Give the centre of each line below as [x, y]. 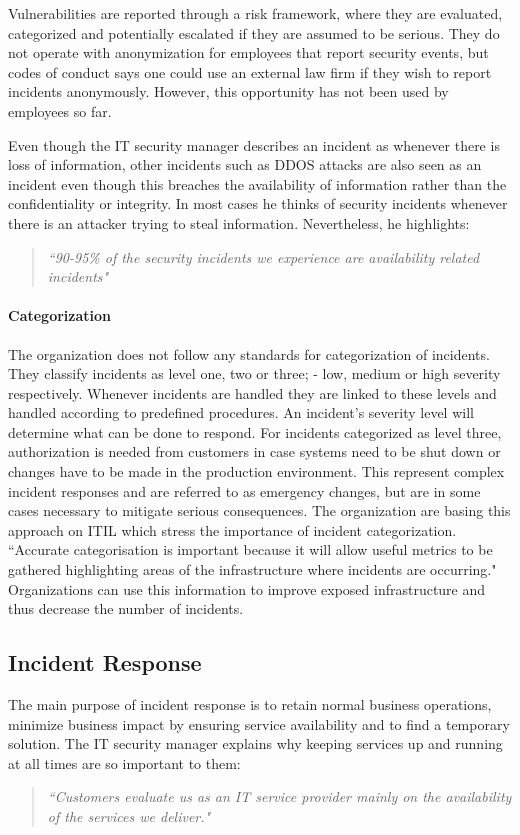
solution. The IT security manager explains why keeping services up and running [255, 743]
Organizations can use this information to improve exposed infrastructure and [247, 588]
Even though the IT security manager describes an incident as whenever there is [254, 144]
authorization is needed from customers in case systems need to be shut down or [254, 451]
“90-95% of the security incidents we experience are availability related [263, 256]
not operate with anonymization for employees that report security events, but [248, 52]
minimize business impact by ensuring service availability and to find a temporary [259, 723]
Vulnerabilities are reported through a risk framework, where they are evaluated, [255, 13]
